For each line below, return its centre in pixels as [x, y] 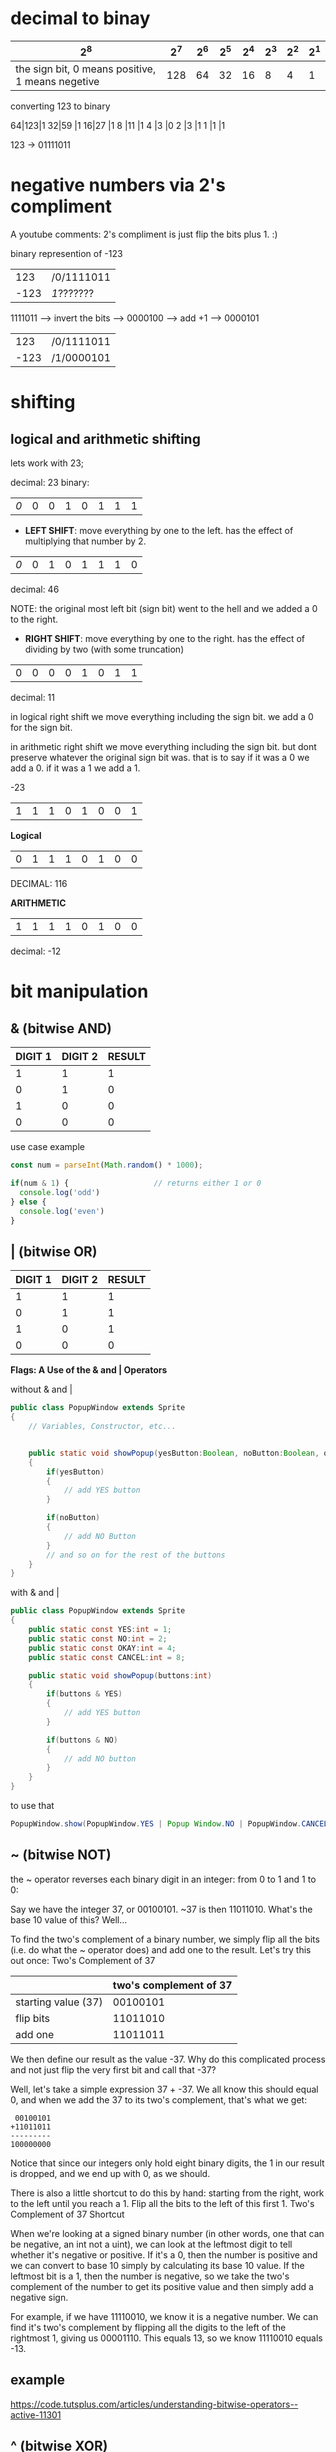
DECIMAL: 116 [39, 884]
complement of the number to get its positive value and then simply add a [162, 2286]
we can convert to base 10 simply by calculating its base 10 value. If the [157, 2265]
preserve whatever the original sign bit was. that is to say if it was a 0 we [160, 758]
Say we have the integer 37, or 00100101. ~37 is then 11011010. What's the [161, 1909]
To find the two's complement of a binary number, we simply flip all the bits [165, 1939]
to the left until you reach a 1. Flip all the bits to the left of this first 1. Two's [162, 2203]
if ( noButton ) [73, 1518]
